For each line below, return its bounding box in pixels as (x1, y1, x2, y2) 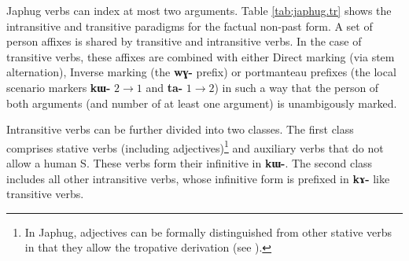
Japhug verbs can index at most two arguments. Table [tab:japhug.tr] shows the (6, 2, 392, 18)
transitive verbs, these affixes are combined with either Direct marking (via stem (6, 48, 395, 64)
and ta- (146, 79, 183, 95)
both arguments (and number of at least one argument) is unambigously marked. (6, 94, 397, 111)
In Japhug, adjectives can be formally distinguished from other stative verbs (24, 223, 392, 240)
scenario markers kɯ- (6, 79, 111, 95)
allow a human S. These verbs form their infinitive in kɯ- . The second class (6, 155, 373, 171)
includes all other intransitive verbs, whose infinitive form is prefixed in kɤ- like (6, 170, 390, 186)
